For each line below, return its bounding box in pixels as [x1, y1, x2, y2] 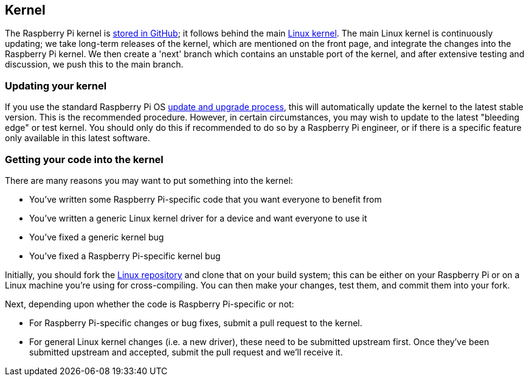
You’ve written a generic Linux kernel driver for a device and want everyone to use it [29, 212, 367, 223]
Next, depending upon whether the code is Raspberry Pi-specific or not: [5, 298, 294, 309]
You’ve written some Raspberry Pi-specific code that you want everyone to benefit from [29, 194, 382, 204]
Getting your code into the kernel [5, 153, 164, 166]
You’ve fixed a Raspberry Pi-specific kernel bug [29, 250, 221, 261]
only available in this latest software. [5, 133, 150, 144]
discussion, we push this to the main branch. [5, 59, 184, 70]
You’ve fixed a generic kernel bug [29, 231, 164, 242]
